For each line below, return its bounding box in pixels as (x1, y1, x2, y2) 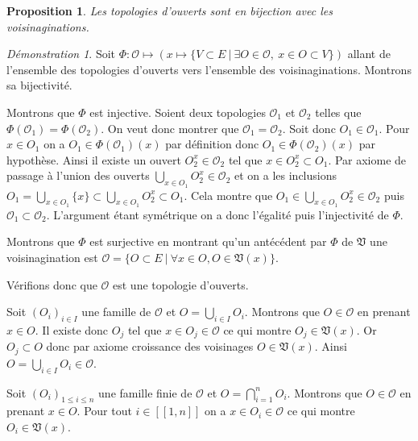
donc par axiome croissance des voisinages (46, 338, 254, 355)
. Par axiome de (328, 151, 407, 168)
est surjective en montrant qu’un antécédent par (89, 233, 327, 250)
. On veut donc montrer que (101, 119, 239, 136)
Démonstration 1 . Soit (6, 45, 116, 62)
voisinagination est (6, 248, 98, 265)
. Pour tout (77, 402, 132, 419)
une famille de (81, 303, 151, 320)
